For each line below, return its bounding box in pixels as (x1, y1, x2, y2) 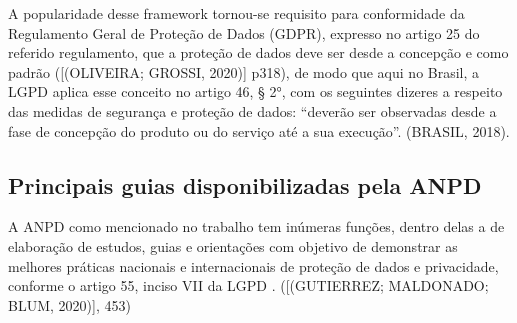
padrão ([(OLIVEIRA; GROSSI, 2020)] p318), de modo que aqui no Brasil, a (8, 61, 480, 82)
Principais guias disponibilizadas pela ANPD (8, 169, 482, 200)
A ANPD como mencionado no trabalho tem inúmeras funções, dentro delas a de (8, 216, 505, 237)
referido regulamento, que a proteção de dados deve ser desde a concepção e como (8, 42, 509, 63)
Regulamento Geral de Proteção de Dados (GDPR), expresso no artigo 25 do (8, 22, 480, 43)
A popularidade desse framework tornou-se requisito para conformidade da (8, 3, 465, 23)
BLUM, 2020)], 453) (8, 294, 131, 315)
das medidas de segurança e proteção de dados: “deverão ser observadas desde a (8, 100, 497, 121)
